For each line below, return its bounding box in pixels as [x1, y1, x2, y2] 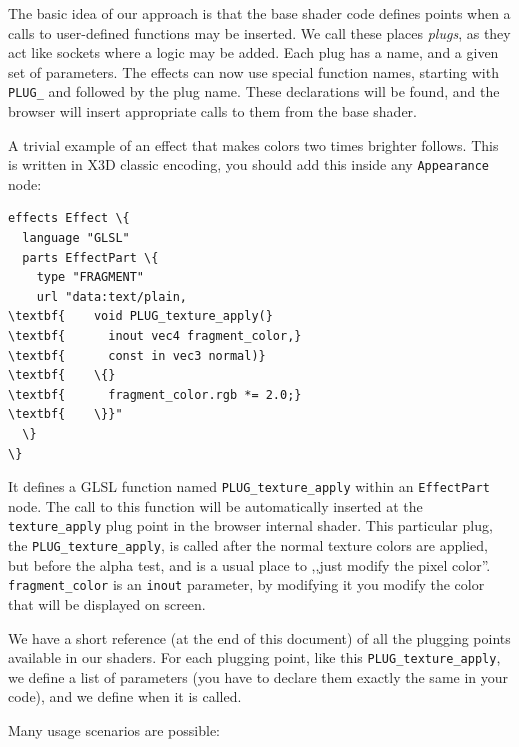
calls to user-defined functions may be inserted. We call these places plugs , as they [8, 22, 511, 43]
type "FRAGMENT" [36, 270, 145, 285]
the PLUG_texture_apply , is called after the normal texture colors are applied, [8, 535, 488, 556]
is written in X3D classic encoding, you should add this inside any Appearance [8, 154, 490, 175]
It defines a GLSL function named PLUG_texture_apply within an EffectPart [8, 476, 490, 497]
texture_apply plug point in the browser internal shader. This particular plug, [8, 515, 493, 536]
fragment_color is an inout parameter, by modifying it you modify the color [8, 574, 485, 595]
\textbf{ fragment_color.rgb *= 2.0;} [8, 387, 302, 402]
